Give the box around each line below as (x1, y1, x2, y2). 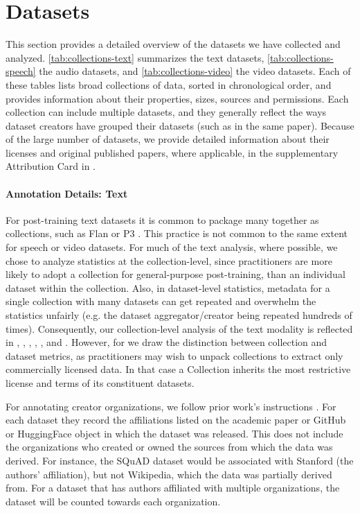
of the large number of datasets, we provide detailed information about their (6, 132, 330, 146)
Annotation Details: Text (6, 186, 128, 200)
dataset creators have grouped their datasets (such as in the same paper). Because (6, 118, 354, 132)
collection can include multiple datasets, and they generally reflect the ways (6, 105, 327, 119)
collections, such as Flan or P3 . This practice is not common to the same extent (6, 226, 348, 241)
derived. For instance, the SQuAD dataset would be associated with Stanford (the (6, 453, 354, 467)
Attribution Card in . (6, 159, 96, 173)
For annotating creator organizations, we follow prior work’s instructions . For (6, 399, 336, 413)
